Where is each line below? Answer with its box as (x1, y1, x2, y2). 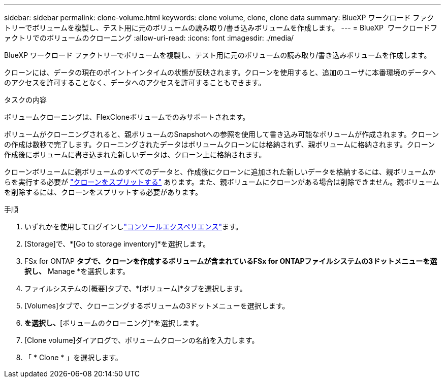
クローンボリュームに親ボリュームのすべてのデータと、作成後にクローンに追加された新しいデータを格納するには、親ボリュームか (4, 167, 436, 176)
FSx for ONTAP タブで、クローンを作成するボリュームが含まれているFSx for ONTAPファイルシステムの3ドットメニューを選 (24, 257, 437, 265)
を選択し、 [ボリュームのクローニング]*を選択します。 (24, 319, 203, 327)
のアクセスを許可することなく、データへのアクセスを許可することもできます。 (4, 78, 266, 87)
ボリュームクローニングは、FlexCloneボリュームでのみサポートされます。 (4, 113, 250, 121)
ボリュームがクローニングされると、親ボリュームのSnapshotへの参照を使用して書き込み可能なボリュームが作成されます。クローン (4, 130, 439, 138)
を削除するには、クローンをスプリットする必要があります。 (4, 188, 202, 196)
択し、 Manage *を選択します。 (24, 267, 130, 275)
